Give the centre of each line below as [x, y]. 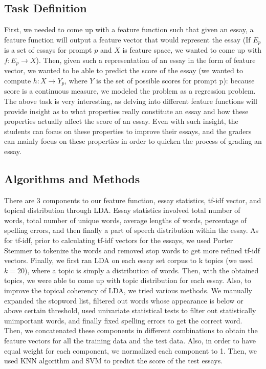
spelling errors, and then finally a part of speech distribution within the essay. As [131, 230]
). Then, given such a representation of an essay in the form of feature [146, 60]
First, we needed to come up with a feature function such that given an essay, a [129, 29]
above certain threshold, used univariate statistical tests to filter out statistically [130, 310]
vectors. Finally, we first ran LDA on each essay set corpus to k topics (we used [129, 260]
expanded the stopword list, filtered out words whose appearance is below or [124, 300]
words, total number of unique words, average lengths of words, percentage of [125, 220]
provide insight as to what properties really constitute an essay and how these [126, 111]
